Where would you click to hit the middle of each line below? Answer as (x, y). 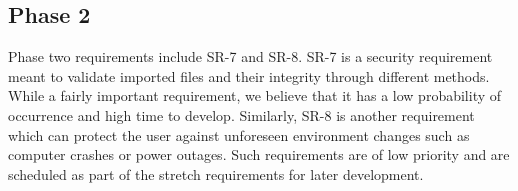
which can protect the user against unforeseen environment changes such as (239, 134)
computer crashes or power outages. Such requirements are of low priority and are (259, 154)
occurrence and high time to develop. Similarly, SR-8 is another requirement (241, 114)
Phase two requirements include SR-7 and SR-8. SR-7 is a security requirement (250, 56)
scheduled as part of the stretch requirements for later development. (216, 173)
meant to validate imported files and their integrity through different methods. (249, 75)
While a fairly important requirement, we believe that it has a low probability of (255, 95)
